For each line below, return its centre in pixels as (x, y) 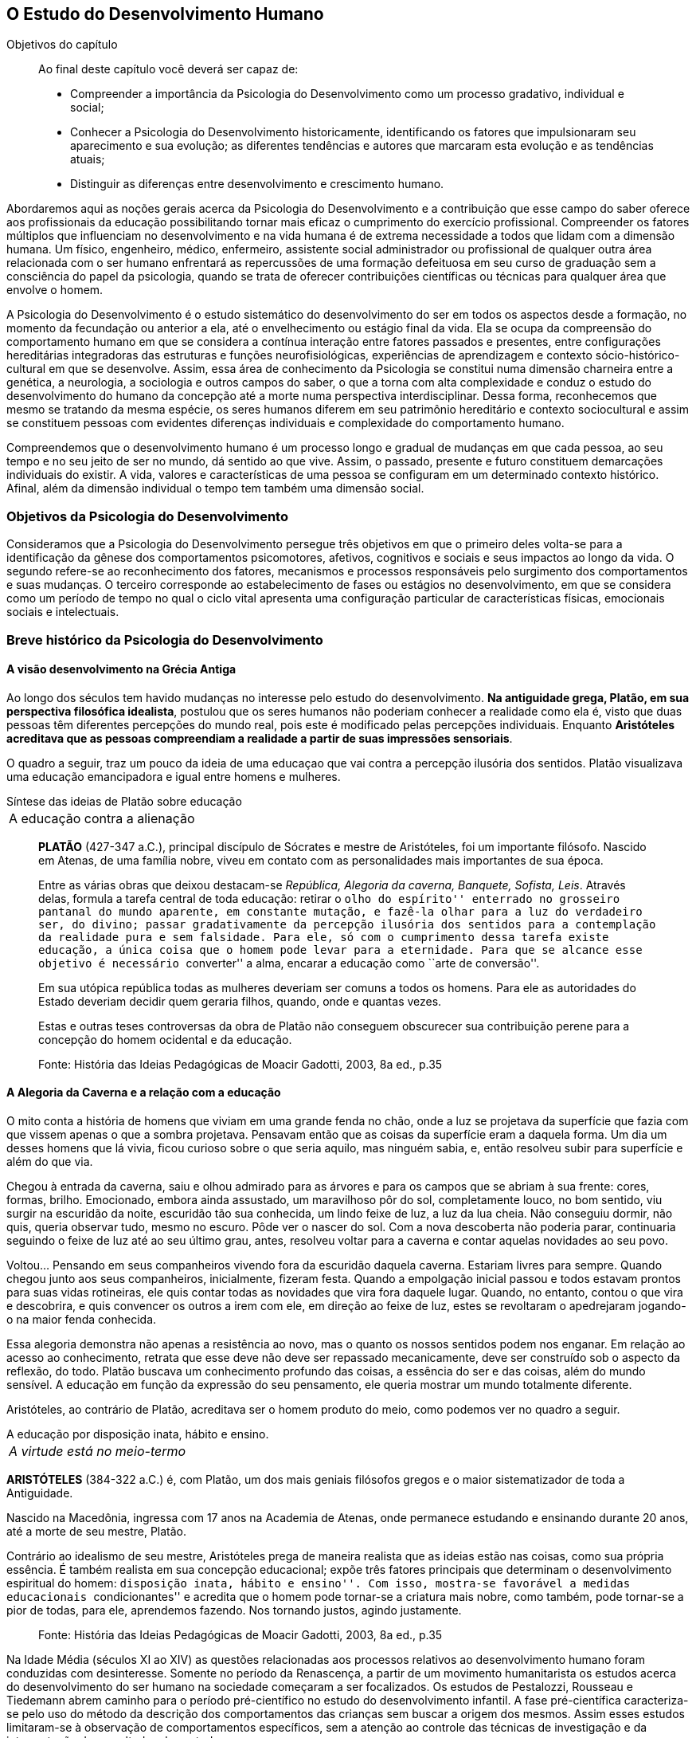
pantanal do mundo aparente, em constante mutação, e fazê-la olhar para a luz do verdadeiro (340, 911)
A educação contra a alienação (102, 818)
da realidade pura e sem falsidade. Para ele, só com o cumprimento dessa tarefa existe (324, 937)
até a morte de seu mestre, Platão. (97, 1531)
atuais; (88, 159)
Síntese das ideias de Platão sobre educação (124, 801)
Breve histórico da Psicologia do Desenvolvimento (165, 639)
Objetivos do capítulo (62, 45)
